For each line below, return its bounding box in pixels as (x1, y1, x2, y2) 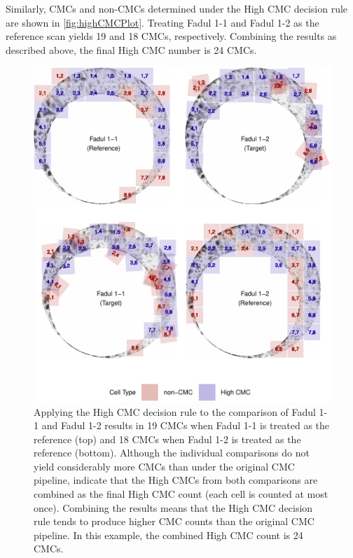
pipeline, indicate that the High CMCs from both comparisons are (34, 473, 318, 487)
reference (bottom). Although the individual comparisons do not (34, 445, 310, 460)
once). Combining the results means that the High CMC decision (34, 500, 313, 515)
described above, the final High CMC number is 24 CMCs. (6, 42, 257, 57)
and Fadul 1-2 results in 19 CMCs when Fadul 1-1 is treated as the (41, 418, 330, 433)
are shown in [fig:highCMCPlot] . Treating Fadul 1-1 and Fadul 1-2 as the (6, 15, 319, 29)
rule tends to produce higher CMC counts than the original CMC (34, 514, 314, 529)
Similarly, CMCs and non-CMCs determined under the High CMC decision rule (6, 1, 348, 15)
